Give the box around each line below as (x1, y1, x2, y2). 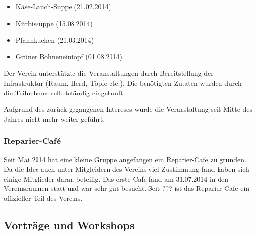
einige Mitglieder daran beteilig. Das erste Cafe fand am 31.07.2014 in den (4, 173, 229, 184)
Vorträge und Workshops (4, 217, 135, 232)
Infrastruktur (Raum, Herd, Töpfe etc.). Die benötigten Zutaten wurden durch (4, 77, 242, 88)
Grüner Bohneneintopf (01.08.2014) (15, 51, 123, 61)
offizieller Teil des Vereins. (4, 192, 83, 203)
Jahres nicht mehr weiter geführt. (4, 113, 105, 124)
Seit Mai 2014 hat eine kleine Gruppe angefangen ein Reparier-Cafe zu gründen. (4, 154, 246, 164)
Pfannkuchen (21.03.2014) (15, 35, 94, 45)
